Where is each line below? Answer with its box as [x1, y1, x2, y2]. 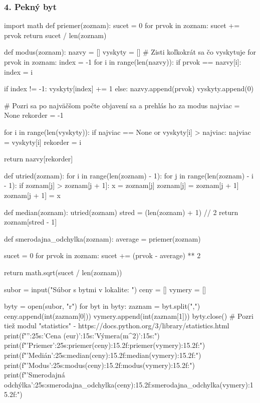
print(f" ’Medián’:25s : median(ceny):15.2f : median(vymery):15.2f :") [4, 350, 201, 360]
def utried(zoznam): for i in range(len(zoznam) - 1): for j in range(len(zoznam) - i [4, 170, 253, 180]
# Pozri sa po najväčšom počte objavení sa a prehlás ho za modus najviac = [4, 100, 240, 110]
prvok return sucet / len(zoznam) [4, 30, 107, 40]
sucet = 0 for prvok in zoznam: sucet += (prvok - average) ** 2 [4, 250, 201, 261]
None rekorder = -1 [4, 110, 64, 120]
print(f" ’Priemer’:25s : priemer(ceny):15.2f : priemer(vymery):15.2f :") [4, 340, 205, 350]
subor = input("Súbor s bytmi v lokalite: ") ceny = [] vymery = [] [4, 284, 206, 294]
